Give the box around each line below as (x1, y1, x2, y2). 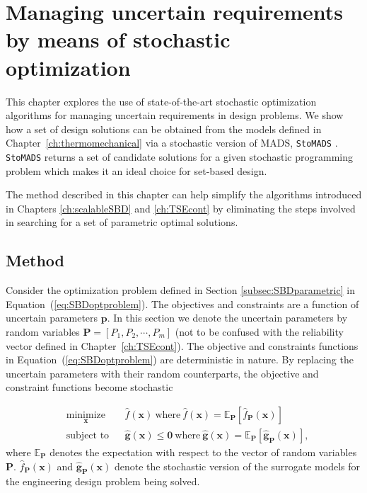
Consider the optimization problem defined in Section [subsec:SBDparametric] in (6, 283, 355, 297)
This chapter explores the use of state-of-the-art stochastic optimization (6, 93, 317, 108)
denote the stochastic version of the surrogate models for (114, 458, 361, 473)
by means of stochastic (6, 25, 231, 54)
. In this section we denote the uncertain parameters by (107, 310, 348, 325)
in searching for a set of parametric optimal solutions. (6, 215, 238, 229)
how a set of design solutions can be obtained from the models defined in (6, 121, 322, 136)
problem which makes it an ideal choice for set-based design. (6, 163, 267, 178)
